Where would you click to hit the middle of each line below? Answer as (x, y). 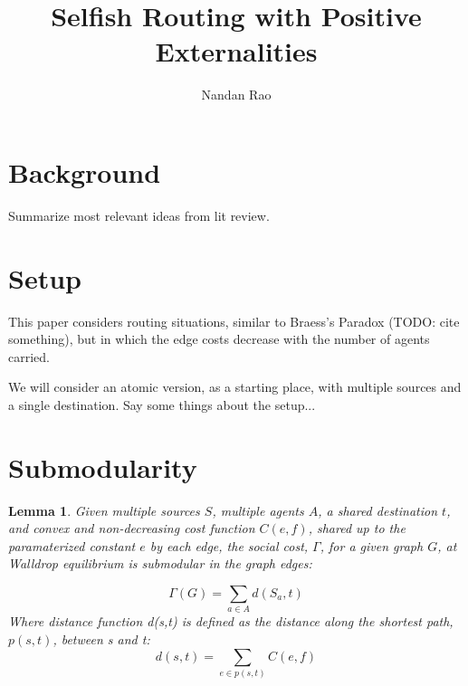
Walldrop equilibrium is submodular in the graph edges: (160, 563)
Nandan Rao (236, 95)
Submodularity (103, 467)
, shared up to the (357, 528)
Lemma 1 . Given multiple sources (104, 510)
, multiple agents (258, 510)
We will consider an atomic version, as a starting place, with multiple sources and (235, 387)
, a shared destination (378, 510)
